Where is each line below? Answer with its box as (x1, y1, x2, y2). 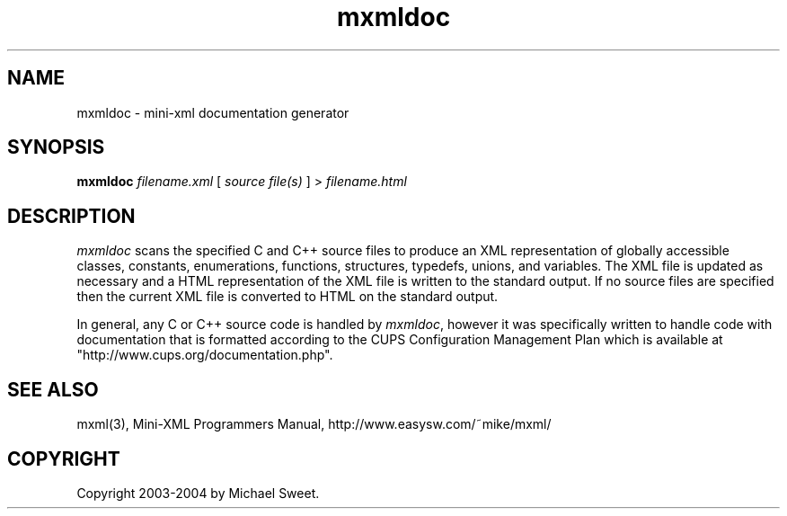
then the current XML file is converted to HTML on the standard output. (76, 289, 499, 305)
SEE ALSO (7, 378, 99, 401)
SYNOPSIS (7, 136, 105, 159)
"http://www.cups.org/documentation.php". (76, 347, 333, 363)
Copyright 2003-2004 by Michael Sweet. (76, 485, 320, 501)
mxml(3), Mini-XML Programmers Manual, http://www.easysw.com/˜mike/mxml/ (76, 416, 552, 432)
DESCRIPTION (7, 204, 136, 227)
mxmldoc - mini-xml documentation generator (76, 104, 349, 120)
